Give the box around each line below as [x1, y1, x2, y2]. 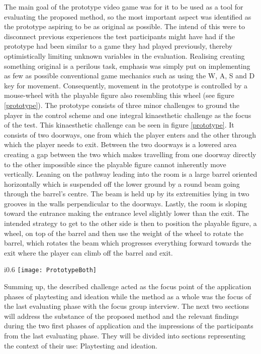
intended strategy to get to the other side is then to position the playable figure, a [4, 218, 257, 228]
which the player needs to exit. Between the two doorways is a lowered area [4, 139, 237, 150]
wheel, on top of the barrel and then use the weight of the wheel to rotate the [4, 227, 244, 238]
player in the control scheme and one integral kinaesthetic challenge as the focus [4, 109, 251, 120]
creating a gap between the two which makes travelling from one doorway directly [4, 149, 256, 159]
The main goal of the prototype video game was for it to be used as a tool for [4, 2, 243, 12]
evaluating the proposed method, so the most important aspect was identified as [4, 11, 251, 22]
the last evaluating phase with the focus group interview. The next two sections [4, 301, 249, 311]
